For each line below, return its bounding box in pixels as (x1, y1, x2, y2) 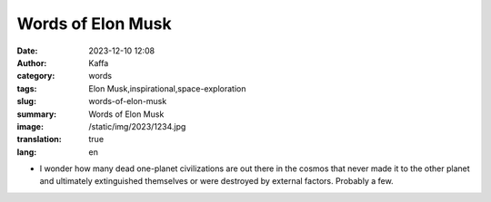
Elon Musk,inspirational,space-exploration (88, 82, 246, 94)
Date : (16, 45, 38, 56)
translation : (16, 134, 63, 145)
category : (16, 71, 55, 82)
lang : (16, 146, 37, 158)
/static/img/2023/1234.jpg (88, 120, 186, 131)
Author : (16, 57, 47, 68)
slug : (16, 96, 36, 107)
